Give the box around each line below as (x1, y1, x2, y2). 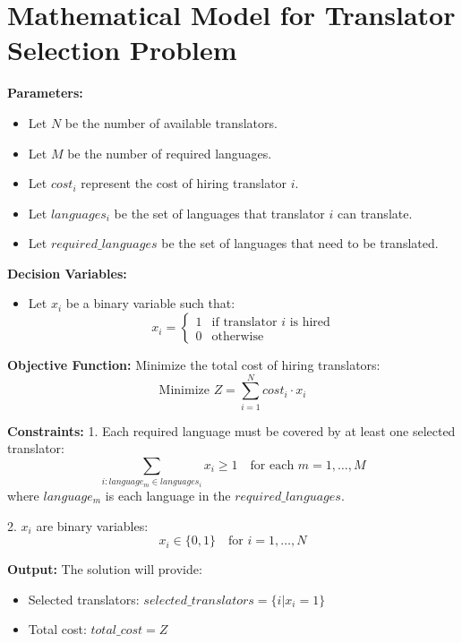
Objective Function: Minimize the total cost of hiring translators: (7, 356, 381, 374)
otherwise (211, 330, 264, 343)
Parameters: (7, 83, 83, 102)
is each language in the (105, 485, 231, 504)
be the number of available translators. (64, 113, 278, 132)
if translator (211, 315, 278, 329)
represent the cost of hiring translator (81, 174, 287, 193)
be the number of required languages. (67, 143, 272, 162)
